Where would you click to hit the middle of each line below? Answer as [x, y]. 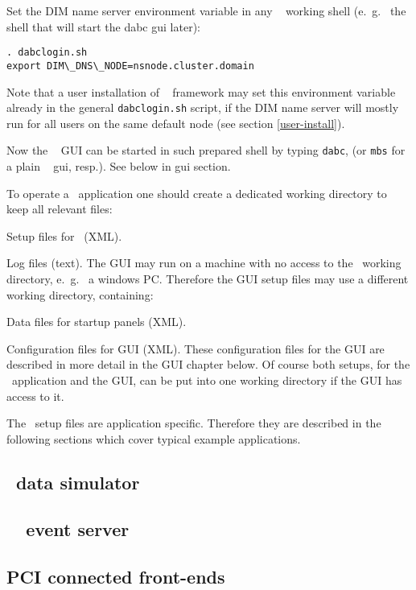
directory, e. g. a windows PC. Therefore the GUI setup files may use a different [208, 278]
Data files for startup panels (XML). [97, 322]
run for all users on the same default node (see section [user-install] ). [176, 123]
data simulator [78, 482]
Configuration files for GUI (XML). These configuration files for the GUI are [196, 348]
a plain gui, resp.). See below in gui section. [119, 166]
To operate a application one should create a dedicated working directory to [197, 193]
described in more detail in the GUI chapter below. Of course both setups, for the [208, 364]
